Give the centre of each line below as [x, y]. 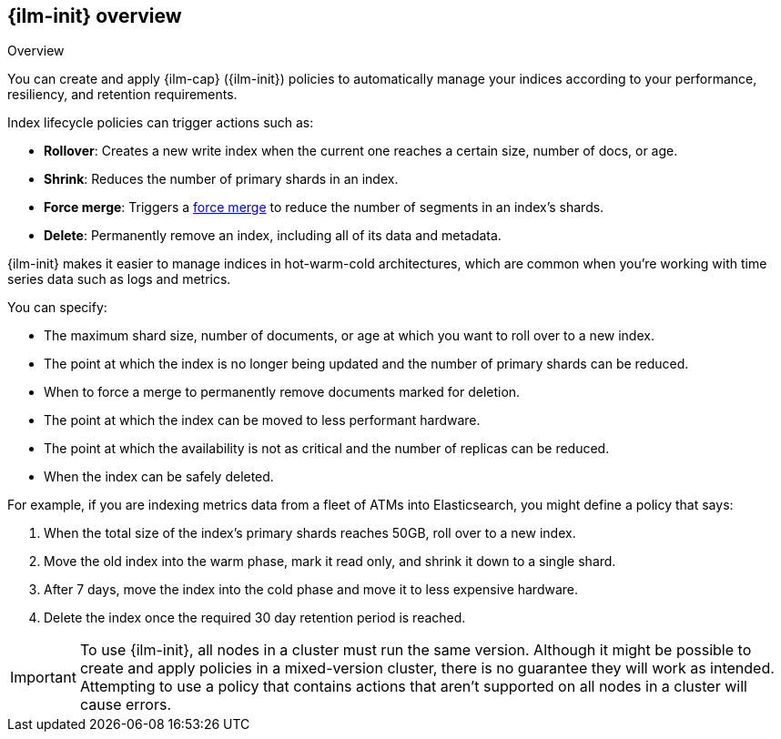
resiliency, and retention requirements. [122, 95]
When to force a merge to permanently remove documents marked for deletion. [282, 392]
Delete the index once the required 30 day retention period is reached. [255, 618]
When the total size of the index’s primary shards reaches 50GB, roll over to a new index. [310, 533]
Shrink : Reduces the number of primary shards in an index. [221, 179]
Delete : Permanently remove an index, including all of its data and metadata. [273, 236]
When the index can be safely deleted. [159, 477]
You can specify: [57, 308]
